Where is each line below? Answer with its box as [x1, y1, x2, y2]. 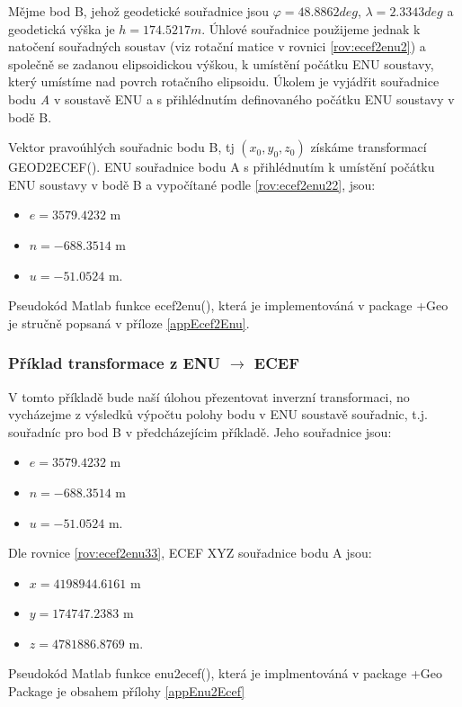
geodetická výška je [8, 19, 115, 38]
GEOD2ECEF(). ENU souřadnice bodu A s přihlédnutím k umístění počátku [8, 157, 435, 176]
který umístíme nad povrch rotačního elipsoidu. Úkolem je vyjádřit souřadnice [8, 72, 440, 91]
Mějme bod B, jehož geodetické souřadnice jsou [8, 2, 270, 20]
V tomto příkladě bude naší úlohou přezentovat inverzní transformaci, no [8, 387, 410, 406]
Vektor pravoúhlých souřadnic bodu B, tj [8, 138, 235, 157]
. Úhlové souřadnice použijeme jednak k [201, 19, 421, 38]
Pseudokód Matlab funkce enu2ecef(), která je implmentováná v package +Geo [8, 664, 443, 683]
